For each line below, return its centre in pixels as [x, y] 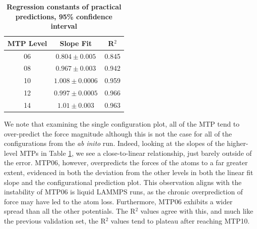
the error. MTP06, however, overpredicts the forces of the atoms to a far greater [126, 162]
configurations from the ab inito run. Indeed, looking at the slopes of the [114, 143]
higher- [238, 143]
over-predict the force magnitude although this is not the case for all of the [118, 133]
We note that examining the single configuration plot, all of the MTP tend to [122, 124]
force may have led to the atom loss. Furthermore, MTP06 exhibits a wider [118, 201]
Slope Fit [76, 43]
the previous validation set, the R [55, 221]
